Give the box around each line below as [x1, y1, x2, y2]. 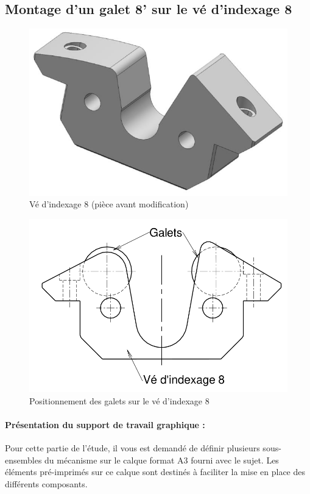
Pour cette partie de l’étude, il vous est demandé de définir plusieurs [5, 442, 260, 454]
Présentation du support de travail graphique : [5, 418, 205, 431]
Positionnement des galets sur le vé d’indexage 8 [29, 394, 210, 407]
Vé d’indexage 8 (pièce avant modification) [29, 198, 189, 210]
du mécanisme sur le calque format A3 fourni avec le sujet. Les [44, 453, 279, 466]
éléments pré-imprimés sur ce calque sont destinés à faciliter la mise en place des [5, 465, 305, 478]
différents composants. [5, 477, 88, 490]
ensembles [5, 453, 42, 466]
